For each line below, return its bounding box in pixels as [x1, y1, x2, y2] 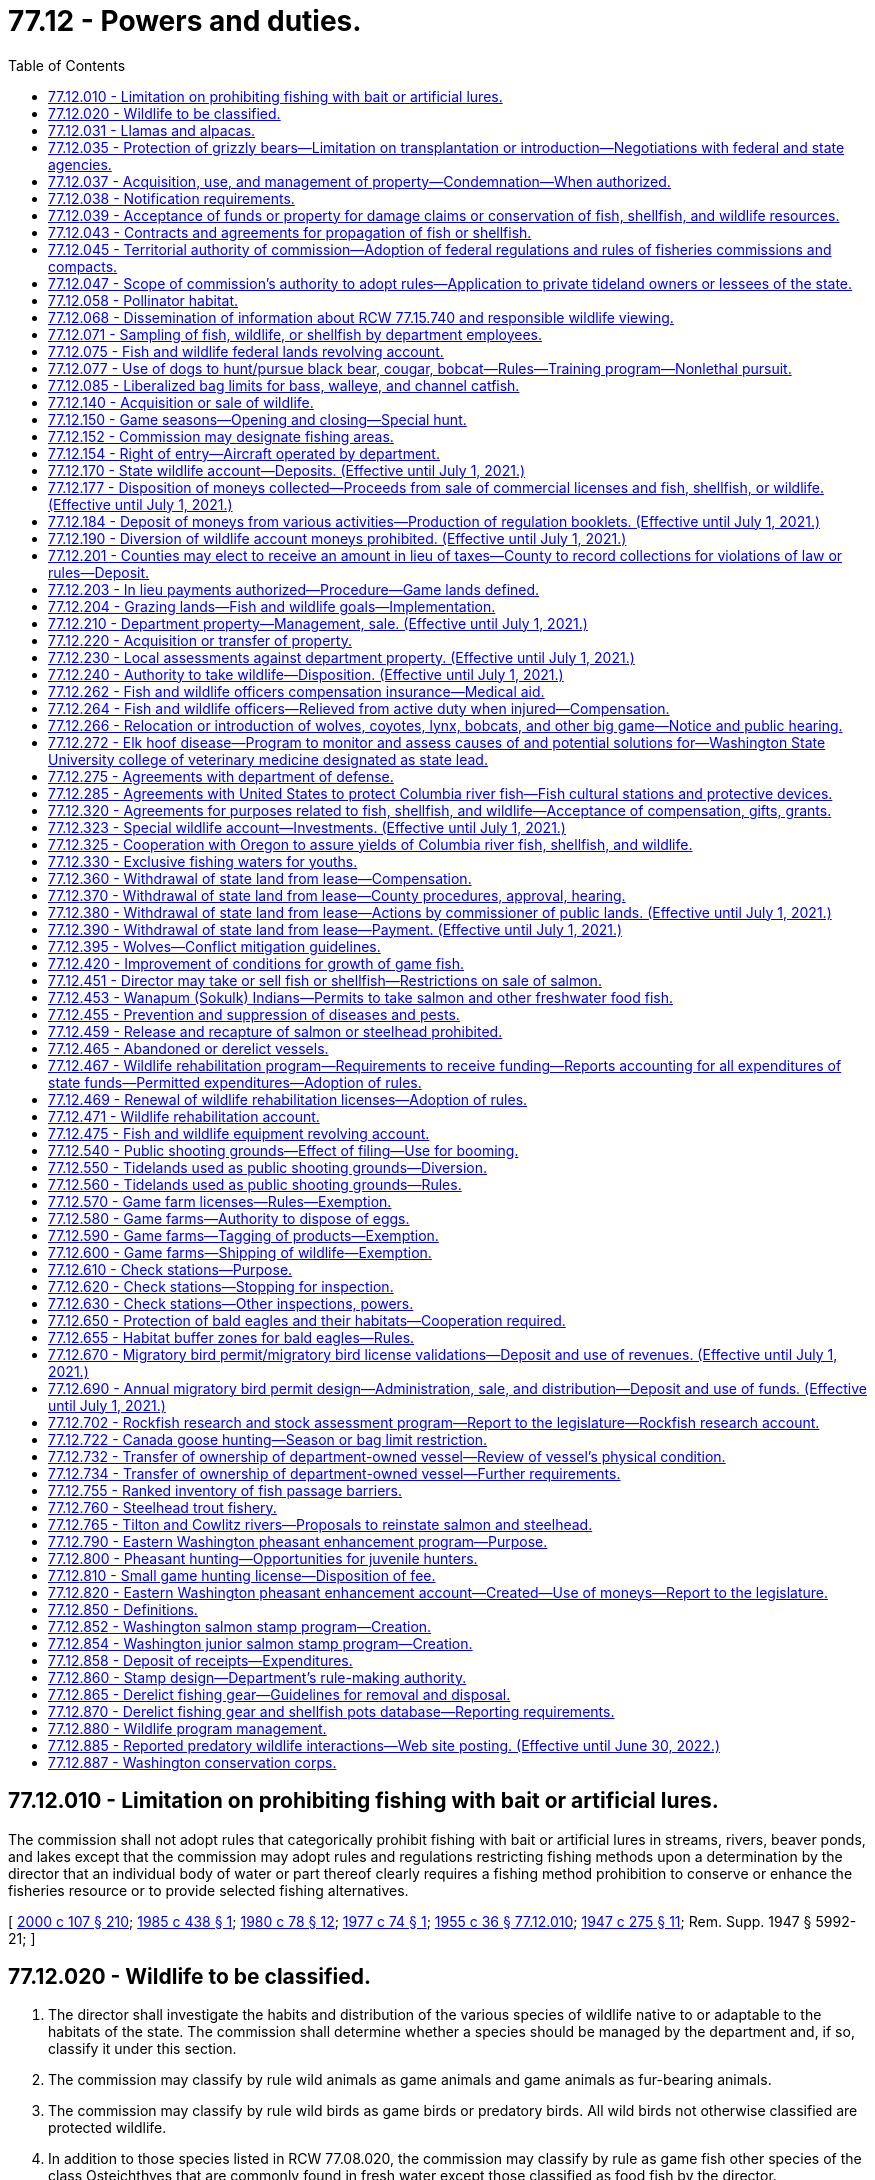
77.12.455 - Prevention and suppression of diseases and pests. [48, 1005, 460, 1023]
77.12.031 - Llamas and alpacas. [48, 121, 256, 139]
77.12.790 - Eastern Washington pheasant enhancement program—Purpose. [48, 1532, 548, 1550]
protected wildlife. [48, 2119, 167, 2137]
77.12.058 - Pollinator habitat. [48, 291, 239, 309]
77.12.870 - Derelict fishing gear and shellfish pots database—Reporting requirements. [48, 1702, 615, 1720]
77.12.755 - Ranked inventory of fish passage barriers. [48, 1481, 403, 1499]
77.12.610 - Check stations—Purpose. [48, 1260, 293, 1278]
